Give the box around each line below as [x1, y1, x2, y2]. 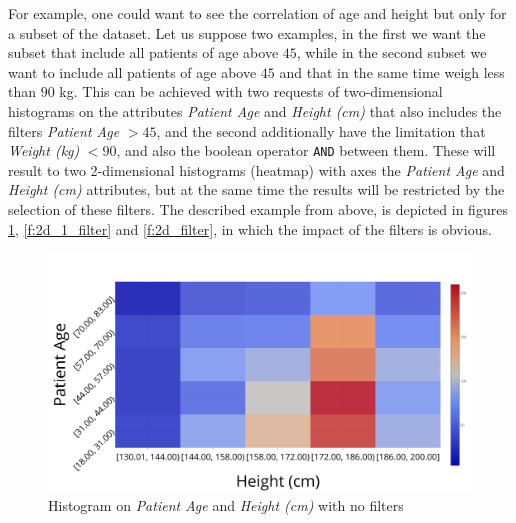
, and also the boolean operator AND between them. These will [116, 140, 496, 161]
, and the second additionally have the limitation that [156, 120, 486, 141]
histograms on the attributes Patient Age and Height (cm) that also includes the [8, 100, 502, 121]
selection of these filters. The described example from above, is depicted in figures [8, 199, 508, 219]
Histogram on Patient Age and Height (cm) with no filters [48, 494, 404, 515]
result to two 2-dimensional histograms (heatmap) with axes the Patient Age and [8, 159, 505, 180]
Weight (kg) [8, 140, 80, 161]
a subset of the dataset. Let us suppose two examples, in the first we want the [8, 22, 486, 43]
